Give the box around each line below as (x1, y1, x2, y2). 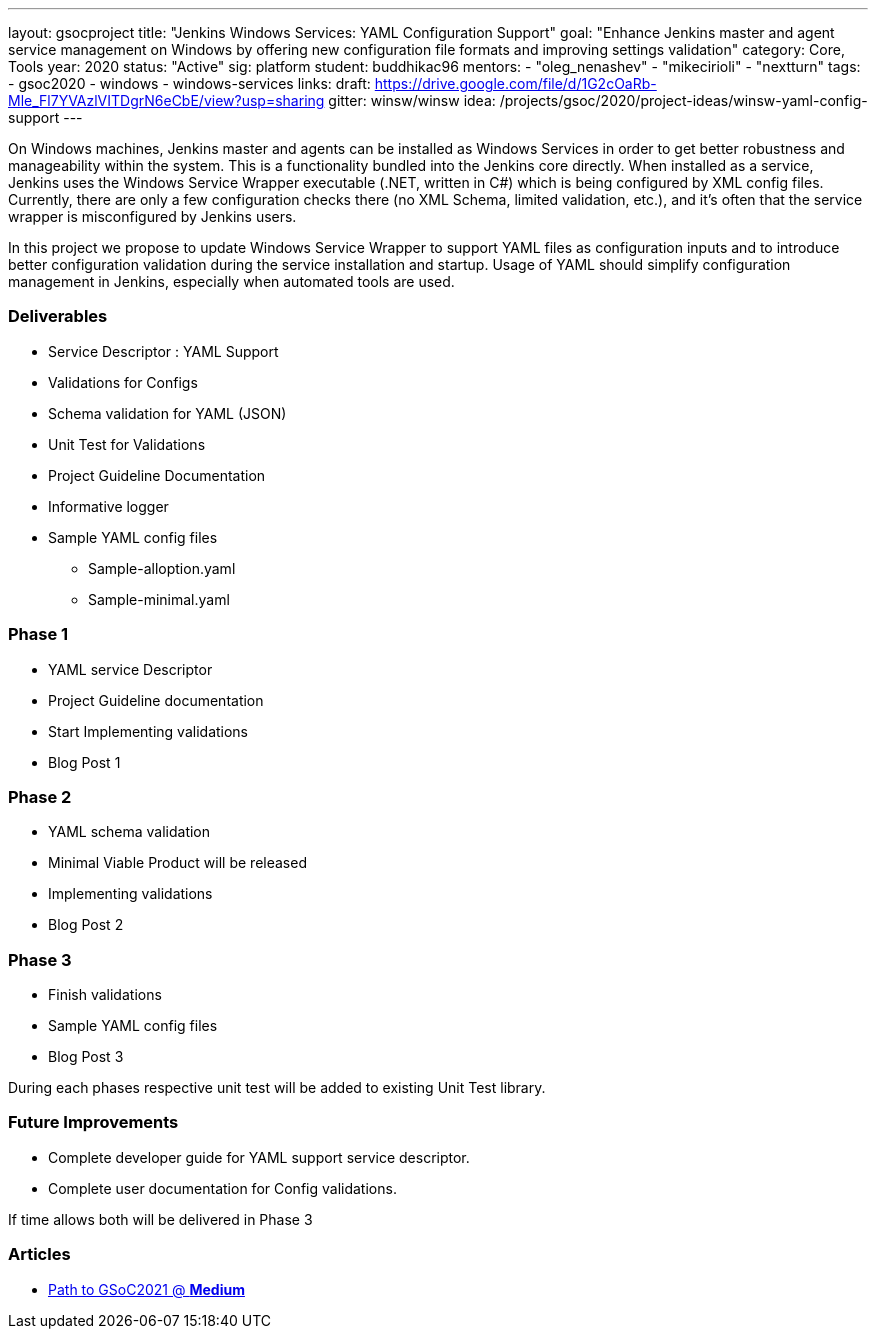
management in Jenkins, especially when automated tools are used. (8, 273, 455, 290)
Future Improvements (8, 1112, 179, 1133)
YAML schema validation (48, 823, 211, 841)
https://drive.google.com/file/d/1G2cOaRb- (374, 75, 657, 92)
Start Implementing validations (48, 722, 249, 740)
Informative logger (48, 497, 169, 515)
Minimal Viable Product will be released (48, 854, 307, 872)
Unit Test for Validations (48, 435, 206, 453)
